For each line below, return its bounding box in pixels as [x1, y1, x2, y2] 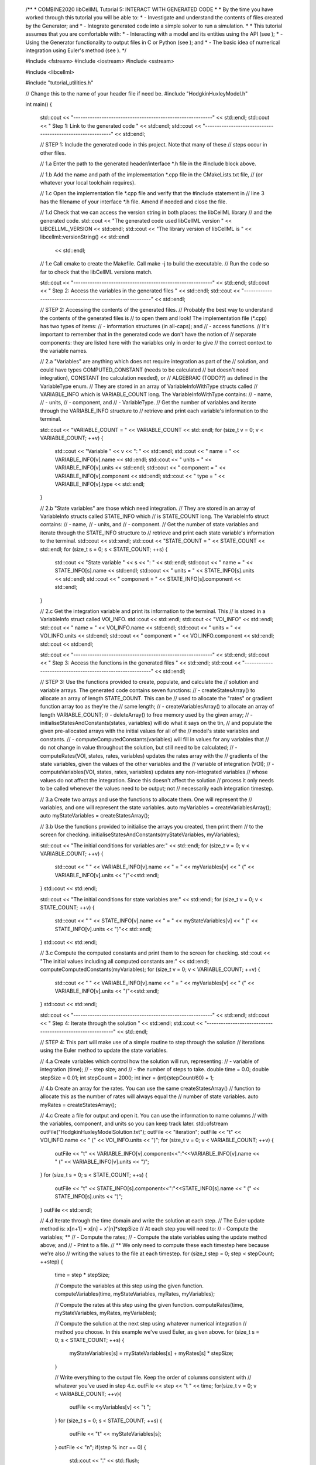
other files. [40, 149, 67, 156]
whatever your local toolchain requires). [40, 179, 136, 186]
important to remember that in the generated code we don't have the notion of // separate [40, 331, 257, 338]
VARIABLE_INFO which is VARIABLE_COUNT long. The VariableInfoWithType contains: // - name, [40, 391, 273, 398]
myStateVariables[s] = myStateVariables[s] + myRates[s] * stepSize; [69, 1350, 234, 1357]
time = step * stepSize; [54, 1272, 110, 1279]
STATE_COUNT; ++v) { [40, 904, 95, 911]
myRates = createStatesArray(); [40, 1101, 116, 1108]
